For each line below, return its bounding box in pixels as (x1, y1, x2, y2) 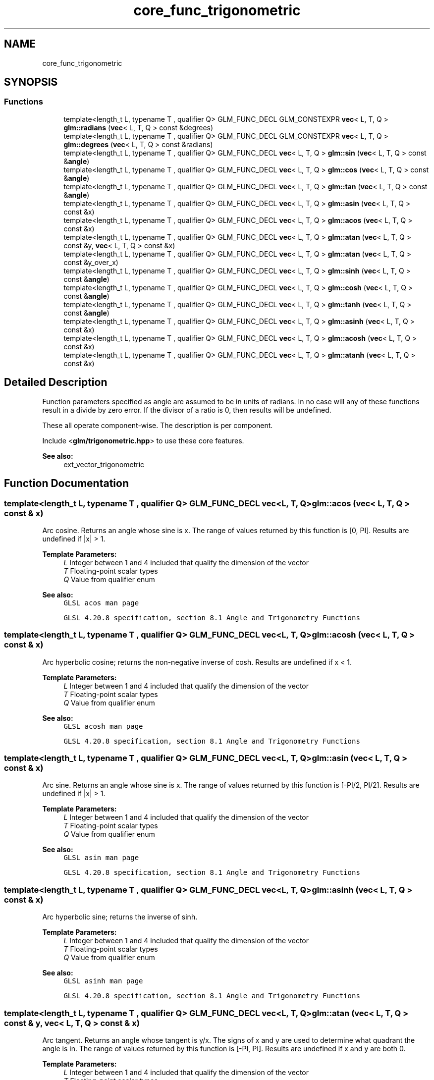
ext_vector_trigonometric (63, 460, 145, 469)
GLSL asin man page (63, 854, 139, 862)
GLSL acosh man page (63, 722, 143, 730)
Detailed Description (4, 376, 108, 389)
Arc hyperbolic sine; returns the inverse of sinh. (42, 913, 198, 921)
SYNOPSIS (4, 76, 58, 89)
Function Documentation (4, 477, 129, 490)
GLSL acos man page (63, 598, 139, 607)
